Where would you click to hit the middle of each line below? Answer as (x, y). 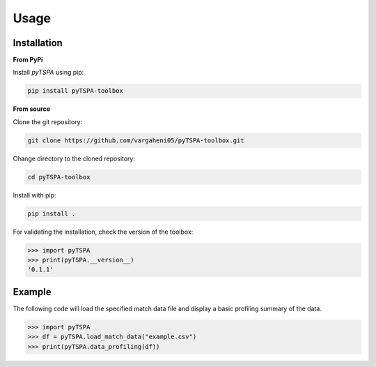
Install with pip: (34, 195)
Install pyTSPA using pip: (48, 73)
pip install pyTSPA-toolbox (75, 91)
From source (32, 109)
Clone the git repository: (48, 121)
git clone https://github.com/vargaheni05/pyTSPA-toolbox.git (136, 140)
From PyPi (28, 60)
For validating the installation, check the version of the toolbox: (103, 232)
